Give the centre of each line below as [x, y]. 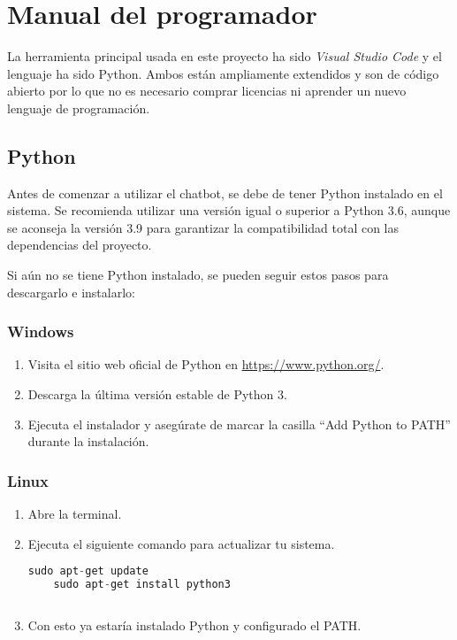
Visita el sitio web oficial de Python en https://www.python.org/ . [206, 364]
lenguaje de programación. [79, 108]
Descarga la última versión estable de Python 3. [157, 394]
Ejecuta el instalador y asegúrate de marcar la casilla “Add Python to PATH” [239, 424]
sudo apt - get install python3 [142, 585]
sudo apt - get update [88, 571]
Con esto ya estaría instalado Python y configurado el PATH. [194, 625]
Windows [41, 332]
